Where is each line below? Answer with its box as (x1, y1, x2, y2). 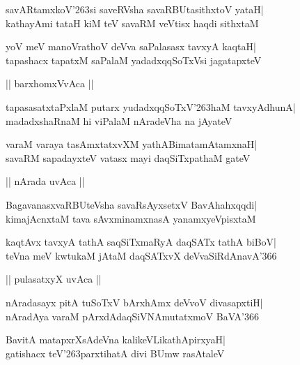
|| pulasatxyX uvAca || (6, 271, 102, 286)
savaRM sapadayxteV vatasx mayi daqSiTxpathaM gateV (6, 150, 251, 165)
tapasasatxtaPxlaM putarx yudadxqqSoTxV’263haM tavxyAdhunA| (6, 99, 296, 114)
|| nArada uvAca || (6, 174, 85, 188)
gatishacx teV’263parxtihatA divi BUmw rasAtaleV (6, 345, 225, 360)
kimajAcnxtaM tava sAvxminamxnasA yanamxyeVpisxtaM (6, 211, 256, 225)
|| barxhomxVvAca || (6, 76, 94, 91)
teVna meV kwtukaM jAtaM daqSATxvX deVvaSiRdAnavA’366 (6, 248, 277, 262)
